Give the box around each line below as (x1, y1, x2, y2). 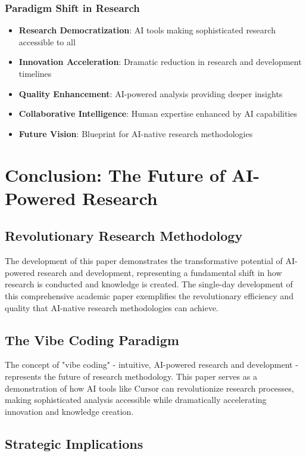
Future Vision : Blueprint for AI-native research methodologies (18, 127, 253, 139)
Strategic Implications (5, 434, 143, 452)
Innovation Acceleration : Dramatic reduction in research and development (18, 55, 302, 68)
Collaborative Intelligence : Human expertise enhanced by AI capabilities (18, 107, 298, 120)
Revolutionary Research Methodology (5, 227, 243, 245)
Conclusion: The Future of (5, 162, 226, 187)
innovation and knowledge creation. (5, 405, 134, 417)
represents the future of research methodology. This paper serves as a (5, 370, 257, 382)
